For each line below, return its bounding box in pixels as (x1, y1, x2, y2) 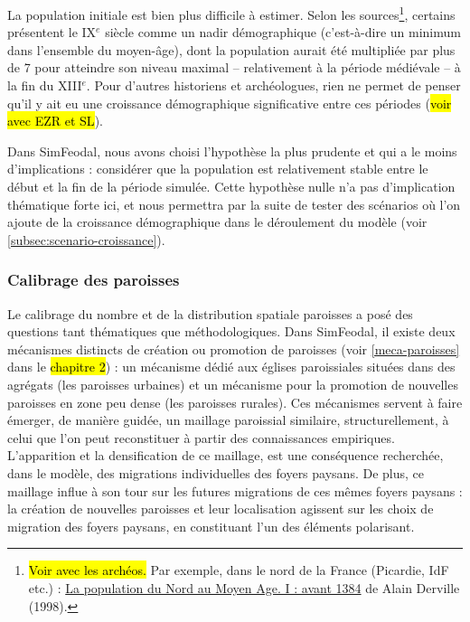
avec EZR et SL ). (7, 111, 103, 130)
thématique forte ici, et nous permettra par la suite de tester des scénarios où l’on (7, 194, 461, 213)
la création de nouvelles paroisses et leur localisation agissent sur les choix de (7, 499, 434, 518)
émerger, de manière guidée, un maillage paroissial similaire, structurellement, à (7, 410, 449, 429)
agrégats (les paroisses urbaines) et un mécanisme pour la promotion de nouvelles (7, 374, 458, 393)
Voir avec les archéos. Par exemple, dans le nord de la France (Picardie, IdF (28, 561, 449, 580)
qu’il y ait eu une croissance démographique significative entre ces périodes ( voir (7, 93, 452, 112)
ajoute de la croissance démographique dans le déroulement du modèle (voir (7, 212, 428, 231)
